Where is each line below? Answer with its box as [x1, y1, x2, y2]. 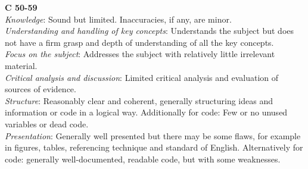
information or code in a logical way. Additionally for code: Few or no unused [5, 106, 288, 118]
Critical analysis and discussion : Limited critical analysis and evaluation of [5, 71, 279, 83]
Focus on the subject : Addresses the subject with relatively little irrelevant [5, 48, 275, 60]
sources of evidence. [5, 83, 76, 95]
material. [5, 59, 38, 71]
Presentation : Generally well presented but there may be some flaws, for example [5, 129, 301, 142]
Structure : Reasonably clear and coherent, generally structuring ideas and [5, 94, 273, 107]
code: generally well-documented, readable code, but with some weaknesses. [5, 152, 281, 165]
